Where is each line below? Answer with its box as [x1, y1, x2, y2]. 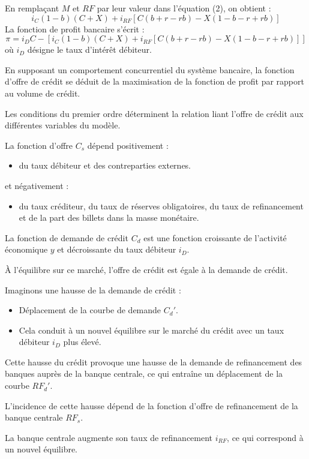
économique [5, 243, 48, 256]
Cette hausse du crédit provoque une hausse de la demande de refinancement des [5, 355, 302, 368]
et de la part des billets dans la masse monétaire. [19, 211, 199, 224]
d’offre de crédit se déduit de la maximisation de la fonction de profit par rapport [5, 75, 304, 88]
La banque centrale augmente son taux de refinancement [5, 431, 213, 443]
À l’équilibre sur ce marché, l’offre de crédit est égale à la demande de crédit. [5, 263, 288, 275]
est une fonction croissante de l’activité [143, 231, 287, 244]
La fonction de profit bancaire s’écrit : [5, 22, 145, 35]
